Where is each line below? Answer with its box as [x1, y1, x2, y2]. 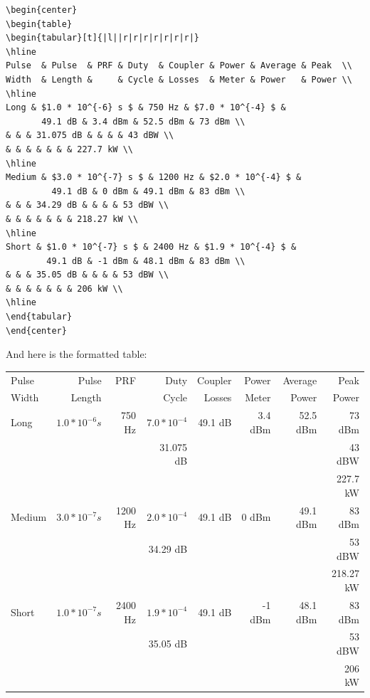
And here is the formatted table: [6, 347, 147, 361]
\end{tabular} [6, 312, 73, 322]
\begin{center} [6, 5, 78, 15]
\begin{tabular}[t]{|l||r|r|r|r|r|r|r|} [6, 33, 200, 43]
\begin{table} [6, 18, 73, 29]
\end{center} [6, 325, 67, 336]
